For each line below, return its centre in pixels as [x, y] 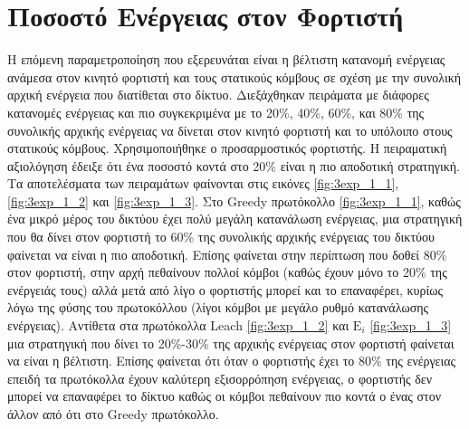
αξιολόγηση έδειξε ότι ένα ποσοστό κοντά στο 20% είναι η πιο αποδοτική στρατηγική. [234, 165]
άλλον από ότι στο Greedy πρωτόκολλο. [113, 414]
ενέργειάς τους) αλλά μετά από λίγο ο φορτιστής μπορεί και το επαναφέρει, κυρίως [225, 289]
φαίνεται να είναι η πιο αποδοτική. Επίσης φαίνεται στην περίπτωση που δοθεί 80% [227, 254]
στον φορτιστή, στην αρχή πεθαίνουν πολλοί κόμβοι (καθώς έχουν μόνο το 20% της [227, 272]
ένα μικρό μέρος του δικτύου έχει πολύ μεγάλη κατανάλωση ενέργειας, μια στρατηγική [235, 219]
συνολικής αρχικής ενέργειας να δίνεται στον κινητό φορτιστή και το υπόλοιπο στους [230, 130]
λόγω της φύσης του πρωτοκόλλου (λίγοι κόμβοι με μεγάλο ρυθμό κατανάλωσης [218, 307]
